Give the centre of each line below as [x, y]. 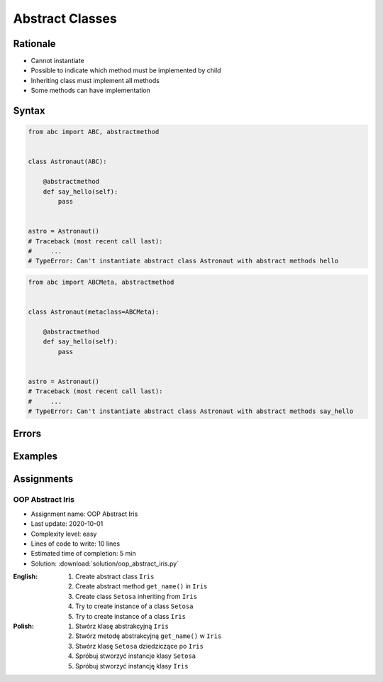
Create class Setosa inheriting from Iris [137, 596]
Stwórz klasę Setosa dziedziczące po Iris [139, 646]
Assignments [43, 479]
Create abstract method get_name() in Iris [141, 586]
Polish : [24, 626]
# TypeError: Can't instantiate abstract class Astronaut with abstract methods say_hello [191, 411]
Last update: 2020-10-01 [67, 524]
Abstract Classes [65, 18]
